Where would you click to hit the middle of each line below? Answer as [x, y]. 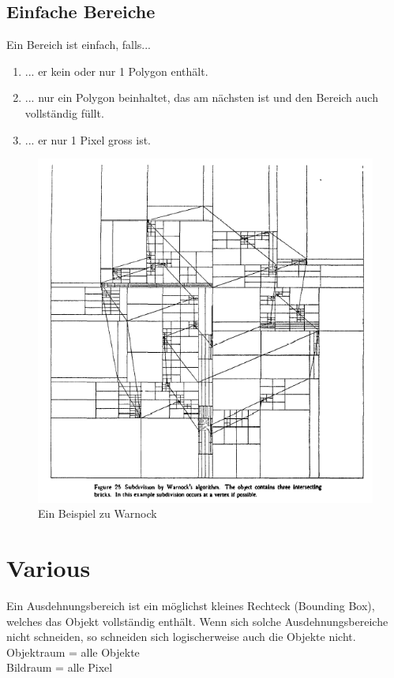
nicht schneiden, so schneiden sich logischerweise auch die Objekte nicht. [181, 637]
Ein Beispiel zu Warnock [98, 513]
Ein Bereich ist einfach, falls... [79, 45]
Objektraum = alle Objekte [73, 652]
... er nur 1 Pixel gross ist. [88, 139]
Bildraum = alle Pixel [60, 667]
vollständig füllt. [64, 112]
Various [49, 567]
